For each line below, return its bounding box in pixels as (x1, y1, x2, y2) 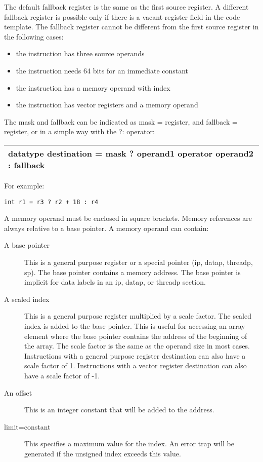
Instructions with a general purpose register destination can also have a (24, 350, 246, 361)
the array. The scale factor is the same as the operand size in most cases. (24, 340, 250, 351)
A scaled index (4, 293, 50, 304)
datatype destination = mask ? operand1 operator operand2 (8, 147, 253, 159)
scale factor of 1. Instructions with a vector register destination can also (24, 360, 247, 371)
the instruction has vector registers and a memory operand (16, 99, 198, 110)
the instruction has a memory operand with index (16, 82, 170, 93)
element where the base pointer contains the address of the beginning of (24, 330, 247, 341)
